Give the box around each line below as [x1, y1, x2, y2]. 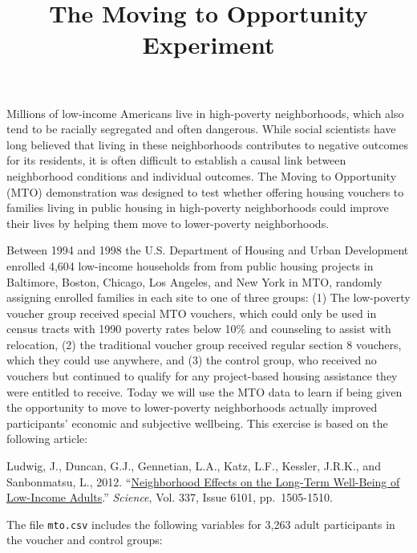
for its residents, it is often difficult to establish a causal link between [6, 152, 346, 169]
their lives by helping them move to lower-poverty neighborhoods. [6, 214, 330, 231]
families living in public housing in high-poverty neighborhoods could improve [6, 199, 389, 216]
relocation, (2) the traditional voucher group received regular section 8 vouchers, [6, 335, 402, 352]
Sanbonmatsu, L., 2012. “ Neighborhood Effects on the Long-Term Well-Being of [6, 473, 400, 490]
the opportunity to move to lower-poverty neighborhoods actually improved [6, 399, 378, 416]
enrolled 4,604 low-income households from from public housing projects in [6, 257, 374, 274]
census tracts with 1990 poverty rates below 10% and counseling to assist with [6, 320, 391, 337]
